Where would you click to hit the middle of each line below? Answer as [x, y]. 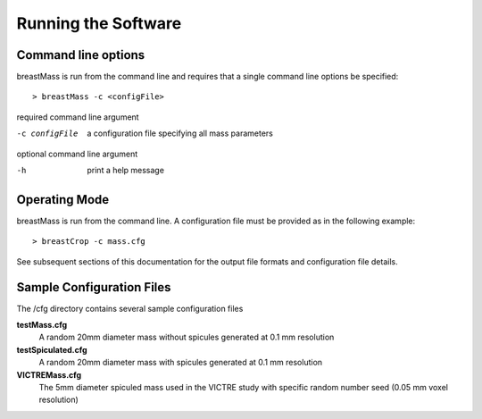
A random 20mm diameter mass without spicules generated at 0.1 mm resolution [187, 337]
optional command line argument [77, 154]
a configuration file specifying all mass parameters [180, 133]
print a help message [126, 171]
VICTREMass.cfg [49, 374]
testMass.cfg [42, 325]
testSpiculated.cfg [52, 349]
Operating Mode [63, 200]
